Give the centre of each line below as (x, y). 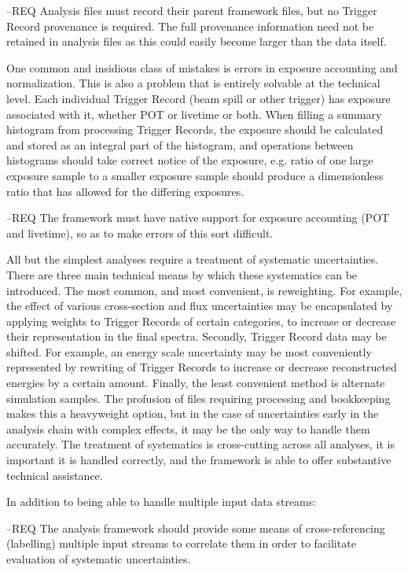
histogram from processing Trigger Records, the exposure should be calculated (195, 129)
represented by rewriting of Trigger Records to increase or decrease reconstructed (202, 367)
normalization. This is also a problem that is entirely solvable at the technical (193, 83)
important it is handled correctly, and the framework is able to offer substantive (199, 460)
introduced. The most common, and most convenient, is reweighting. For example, (204, 290)
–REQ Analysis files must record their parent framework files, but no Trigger (192, 10)
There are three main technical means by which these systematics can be (182, 274)
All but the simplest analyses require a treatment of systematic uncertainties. (193, 259)
